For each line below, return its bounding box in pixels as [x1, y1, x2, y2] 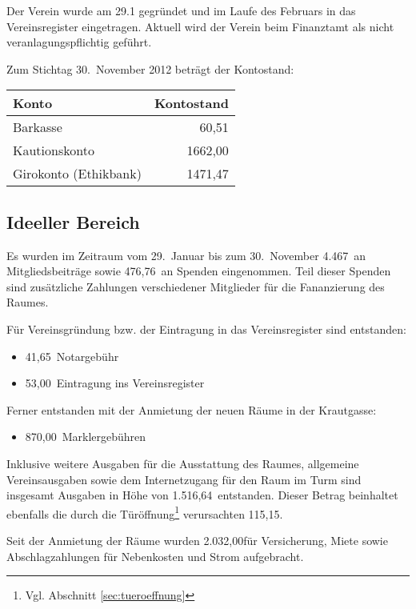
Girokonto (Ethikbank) [13, 164, 142, 183]
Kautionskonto [13, 141, 94, 160]
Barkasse [13, 118, 62, 137]
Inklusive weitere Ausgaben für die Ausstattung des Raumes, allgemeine [6, 455, 359, 471]
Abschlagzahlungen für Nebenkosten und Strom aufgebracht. [6, 547, 304, 564]
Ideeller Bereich [6, 209, 140, 234]
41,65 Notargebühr [25, 347, 119, 364]
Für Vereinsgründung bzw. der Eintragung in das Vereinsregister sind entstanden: [6, 320, 406, 337]
